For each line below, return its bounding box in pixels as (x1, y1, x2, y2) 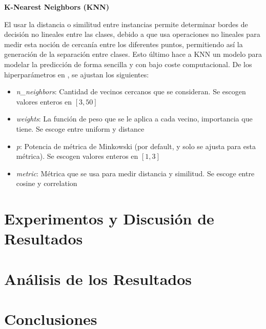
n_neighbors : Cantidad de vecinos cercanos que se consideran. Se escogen (16, 86, 246, 97)
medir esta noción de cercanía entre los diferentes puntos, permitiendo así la (4, 38, 243, 49)
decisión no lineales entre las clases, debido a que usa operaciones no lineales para (4, 29, 260, 39)
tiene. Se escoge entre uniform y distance (16, 123, 145, 134)
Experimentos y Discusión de (4, 208, 214, 229)
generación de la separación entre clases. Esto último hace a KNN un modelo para (4, 49, 262, 59)
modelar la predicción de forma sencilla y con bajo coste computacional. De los (4, 58, 252, 69)
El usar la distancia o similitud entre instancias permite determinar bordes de (4, 18, 248, 29)
